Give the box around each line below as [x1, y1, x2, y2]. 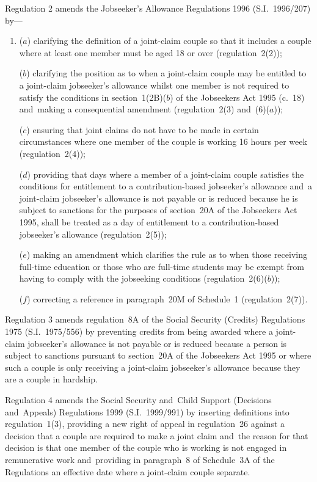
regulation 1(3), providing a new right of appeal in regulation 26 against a [5, 417, 285, 430]
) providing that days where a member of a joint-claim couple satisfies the [27, 167, 304, 180]
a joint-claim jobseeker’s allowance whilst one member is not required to [19, 78, 290, 91]
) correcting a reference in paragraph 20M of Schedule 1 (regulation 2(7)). [27, 292, 308, 305]
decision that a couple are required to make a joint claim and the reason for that [5, 429, 308, 442]
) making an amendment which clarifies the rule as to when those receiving [26, 248, 307, 261]
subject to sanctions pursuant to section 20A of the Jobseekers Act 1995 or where [5, 349, 312, 362]
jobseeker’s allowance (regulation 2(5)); [19, 227, 167, 240]
